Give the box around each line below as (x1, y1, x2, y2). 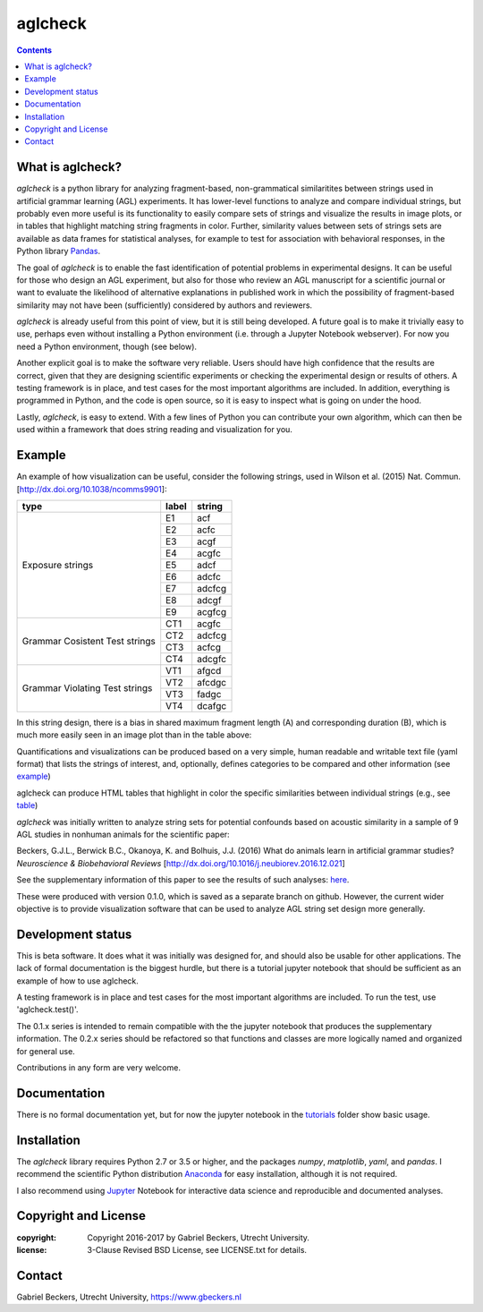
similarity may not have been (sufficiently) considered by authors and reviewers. (16, 300, 313, 311)
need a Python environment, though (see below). (16, 341, 197, 352)
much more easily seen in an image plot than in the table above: (16, 729, 252, 740)
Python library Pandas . (16, 246, 101, 257)
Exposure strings (21, 558, 94, 571)
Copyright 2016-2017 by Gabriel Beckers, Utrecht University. (87, 1231, 310, 1243)
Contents (16, 45, 53, 55)
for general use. (16, 1045, 75, 1056)
